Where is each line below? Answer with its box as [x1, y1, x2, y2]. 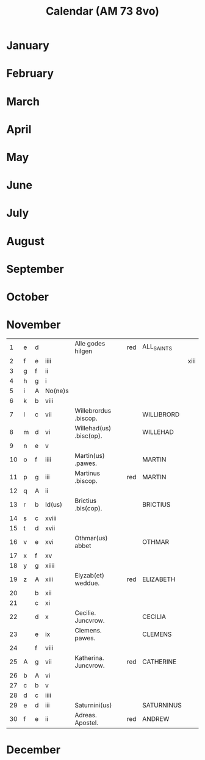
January [6, 38, 50, 52]
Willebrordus [74, 406, 112, 414]
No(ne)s [45, 386, 69, 395]
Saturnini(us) [74, 701, 112, 709]
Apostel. [74, 718, 99, 727]
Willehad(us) [74, 424, 112, 432]
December [6, 743, 61, 756]
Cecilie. [74, 609, 96, 617]
